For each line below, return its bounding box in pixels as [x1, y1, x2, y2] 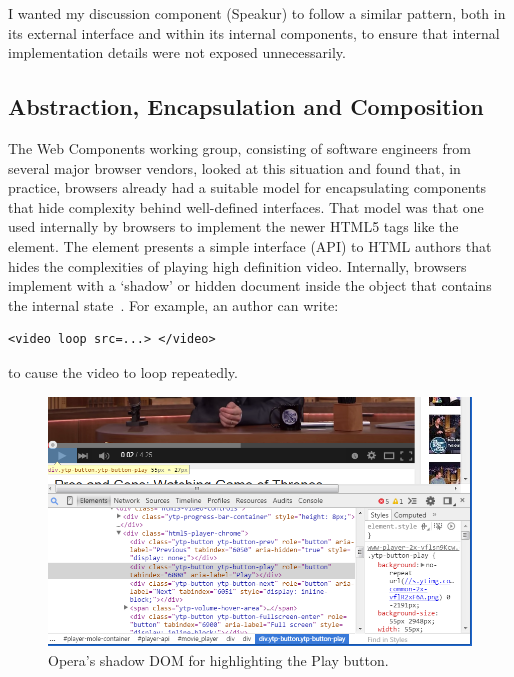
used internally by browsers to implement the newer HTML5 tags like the [8, 216, 459, 237]
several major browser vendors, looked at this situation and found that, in [8, 157, 461, 178]
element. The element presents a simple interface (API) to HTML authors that [8, 235, 492, 256]
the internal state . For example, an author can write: [8, 294, 339, 315]
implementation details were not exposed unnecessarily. [8, 42, 346, 63]
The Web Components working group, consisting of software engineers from [8, 137, 471, 158]
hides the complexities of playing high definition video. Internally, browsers [8, 255, 467, 276]
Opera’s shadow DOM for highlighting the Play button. [48, 649, 389, 670]
